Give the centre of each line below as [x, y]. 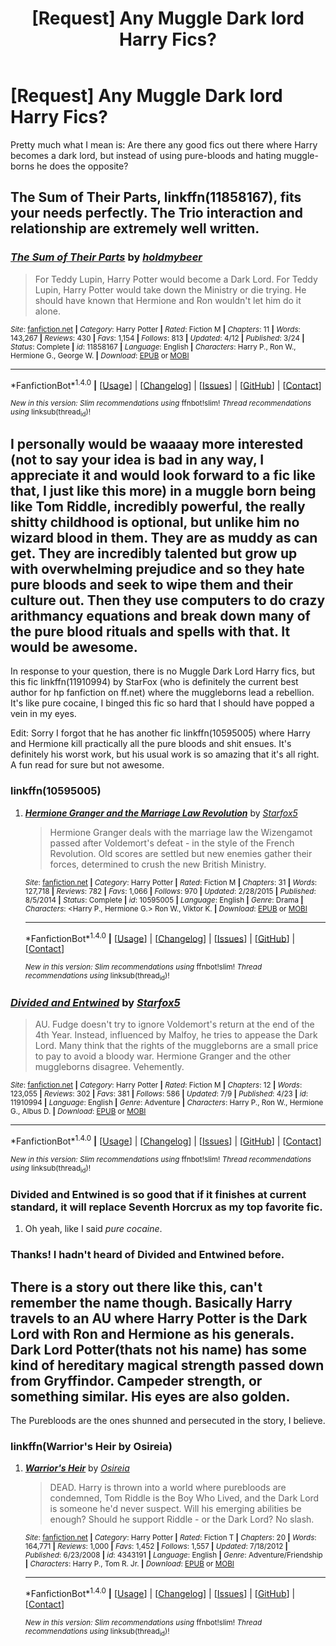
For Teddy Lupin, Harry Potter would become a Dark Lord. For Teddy [176, 279]
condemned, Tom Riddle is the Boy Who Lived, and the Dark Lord [184, 1498]
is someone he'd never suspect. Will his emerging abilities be [175, 1509]
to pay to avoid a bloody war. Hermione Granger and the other [163, 1056]
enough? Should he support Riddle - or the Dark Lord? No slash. [182, 1519]
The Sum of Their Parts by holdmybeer [106, 257]
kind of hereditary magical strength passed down [167, 1365]
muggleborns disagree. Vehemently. [109, 1066]
